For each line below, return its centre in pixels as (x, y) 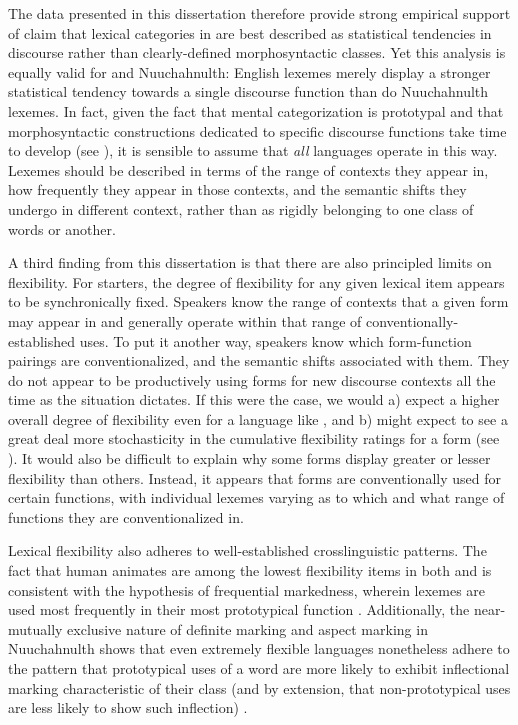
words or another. (62, 228)
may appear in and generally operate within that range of (185, 320)
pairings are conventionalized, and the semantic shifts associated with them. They (259, 360)
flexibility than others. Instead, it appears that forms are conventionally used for (254, 477)
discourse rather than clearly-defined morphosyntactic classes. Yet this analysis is (257, 52)
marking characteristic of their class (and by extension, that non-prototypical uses (259, 687)
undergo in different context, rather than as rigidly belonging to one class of (241, 208)
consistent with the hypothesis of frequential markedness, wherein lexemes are (247, 589)
